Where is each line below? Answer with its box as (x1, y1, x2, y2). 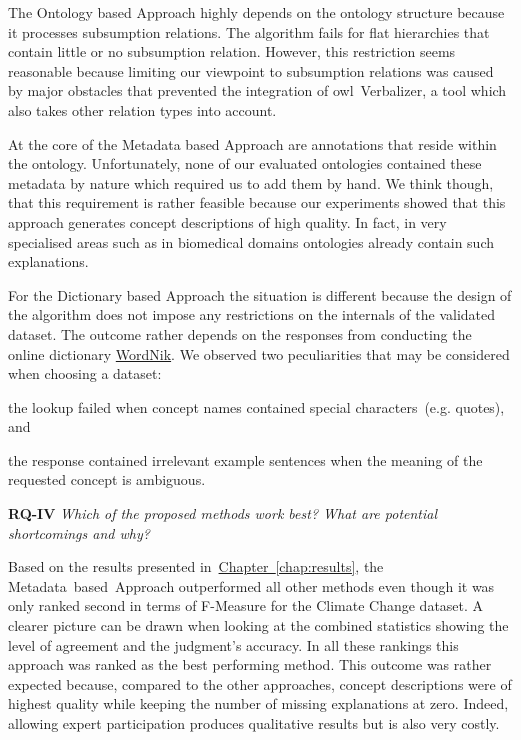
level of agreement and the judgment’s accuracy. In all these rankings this (8, 634, 459, 655)
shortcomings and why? (8, 522, 150, 543)
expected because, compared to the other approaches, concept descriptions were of (8, 673, 512, 694)
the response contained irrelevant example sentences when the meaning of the (8, 449, 483, 470)
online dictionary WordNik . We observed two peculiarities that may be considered (8, 343, 510, 364)
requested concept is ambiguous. (8, 469, 206, 490)
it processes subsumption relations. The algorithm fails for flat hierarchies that (8, 21, 490, 42)
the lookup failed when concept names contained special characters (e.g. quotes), (8, 396, 505, 417)
